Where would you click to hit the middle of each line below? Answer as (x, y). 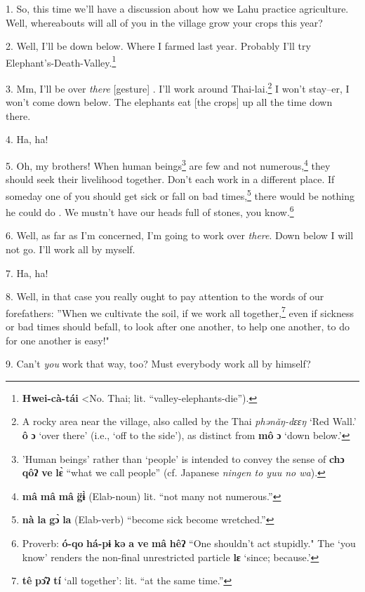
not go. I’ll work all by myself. (71, 249)
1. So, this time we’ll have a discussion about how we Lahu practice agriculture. (177, 8)
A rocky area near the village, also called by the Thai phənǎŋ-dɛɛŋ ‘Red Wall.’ (189, 421)
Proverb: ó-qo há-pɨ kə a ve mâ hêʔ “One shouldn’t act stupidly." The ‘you (189, 543)
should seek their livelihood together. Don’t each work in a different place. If (170, 179)
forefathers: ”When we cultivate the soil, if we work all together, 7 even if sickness (180, 311)
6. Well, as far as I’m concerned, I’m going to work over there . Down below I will (180, 235)
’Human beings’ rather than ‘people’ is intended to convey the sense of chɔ (183, 458)
